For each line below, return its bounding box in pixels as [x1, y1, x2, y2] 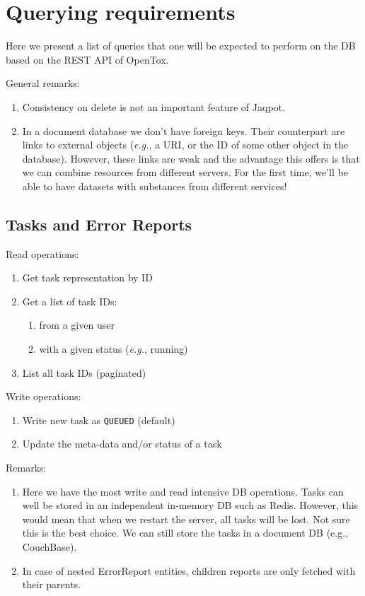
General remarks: [6, 76, 80, 90]
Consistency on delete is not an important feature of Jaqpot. [22, 99, 285, 114]
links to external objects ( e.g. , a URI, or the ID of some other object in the [22, 137, 349, 152]
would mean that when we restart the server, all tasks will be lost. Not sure [22, 511, 350, 526]
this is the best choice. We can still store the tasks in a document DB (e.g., [22, 525, 348, 540]
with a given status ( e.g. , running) [39, 341, 188, 356]
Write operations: [6, 389, 81, 404]
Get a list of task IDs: [22, 293, 117, 308]
